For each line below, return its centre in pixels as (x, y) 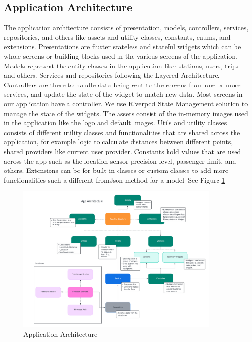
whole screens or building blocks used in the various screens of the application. (121, 56)
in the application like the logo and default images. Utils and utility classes (116, 123)
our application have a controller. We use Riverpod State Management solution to (126, 103)
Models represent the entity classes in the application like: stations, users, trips (121, 65)
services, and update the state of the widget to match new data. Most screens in (123, 94)
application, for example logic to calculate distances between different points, (118, 142)
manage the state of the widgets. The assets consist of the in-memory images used (126, 113)
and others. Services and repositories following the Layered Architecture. (112, 75)
